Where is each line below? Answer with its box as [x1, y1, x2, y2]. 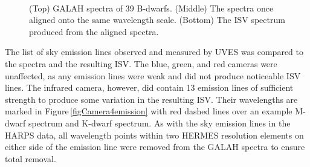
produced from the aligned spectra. [29, 25, 159, 38]
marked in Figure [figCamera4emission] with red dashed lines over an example [5, 105, 292, 117]
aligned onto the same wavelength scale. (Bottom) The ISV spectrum [29, 13, 285, 26]
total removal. [5, 152, 56, 165]
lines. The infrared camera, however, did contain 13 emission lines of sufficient [5, 81, 294, 94]
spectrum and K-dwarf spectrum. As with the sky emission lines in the [28, 116, 291, 129]
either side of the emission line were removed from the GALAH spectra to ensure [5, 140, 305, 153]
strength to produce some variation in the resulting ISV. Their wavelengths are [5, 93, 298, 105]
